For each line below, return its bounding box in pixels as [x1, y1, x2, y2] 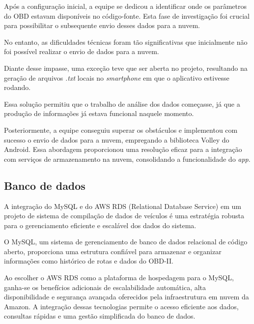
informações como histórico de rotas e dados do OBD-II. [4, 256, 173, 266]
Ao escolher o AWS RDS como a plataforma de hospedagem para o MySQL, [4, 272, 234, 283]
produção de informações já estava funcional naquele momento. [4, 108, 194, 118]
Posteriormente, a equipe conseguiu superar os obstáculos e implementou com [4, 124, 238, 135]
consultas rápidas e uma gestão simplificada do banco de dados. [4, 311, 196, 321]
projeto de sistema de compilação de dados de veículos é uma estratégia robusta [4, 210, 244, 221]
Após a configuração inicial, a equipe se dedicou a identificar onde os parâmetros [4, 1, 247, 11]
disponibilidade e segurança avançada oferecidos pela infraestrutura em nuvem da [4, 292, 249, 302]
